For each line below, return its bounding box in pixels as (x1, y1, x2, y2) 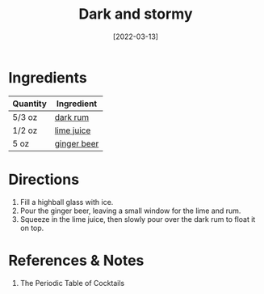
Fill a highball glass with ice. (19, 197, 114, 207)
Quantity (12, 98, 47, 109)
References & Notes (8, 251, 145, 270)
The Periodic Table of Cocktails (19, 278, 125, 288)
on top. (19, 223, 44, 232)
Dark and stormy (78, 5, 193, 23)
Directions (8, 170, 79, 189)
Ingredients (8, 68, 87, 87)
